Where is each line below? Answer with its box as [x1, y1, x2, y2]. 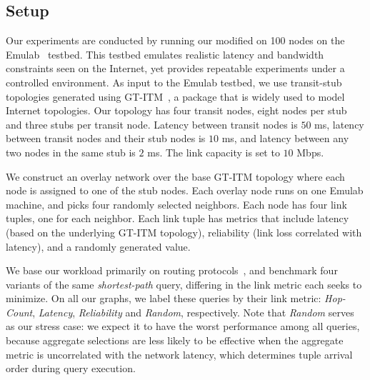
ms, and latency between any [221, 131, 349, 146]
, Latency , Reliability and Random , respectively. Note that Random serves [32, 304, 354, 319]
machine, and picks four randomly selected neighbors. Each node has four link [6, 196, 347, 211]
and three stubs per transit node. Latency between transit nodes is [6, 116, 298, 131]
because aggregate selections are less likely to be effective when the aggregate [6, 333, 344, 348]
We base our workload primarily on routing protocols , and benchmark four [6, 263, 338, 278]
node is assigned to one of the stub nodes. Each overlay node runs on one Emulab [6, 183, 364, 198]
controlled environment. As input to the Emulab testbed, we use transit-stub [6, 74, 342, 89]
